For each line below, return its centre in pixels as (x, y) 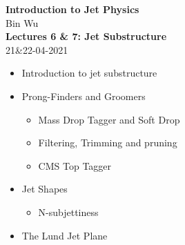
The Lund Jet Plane (65, 235)
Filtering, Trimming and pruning (108, 143)
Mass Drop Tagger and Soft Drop (109, 119)
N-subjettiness (68, 212)
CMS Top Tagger (75, 165)
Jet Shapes (45, 189)
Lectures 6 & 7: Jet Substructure (86, 36)
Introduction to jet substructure (89, 73)
